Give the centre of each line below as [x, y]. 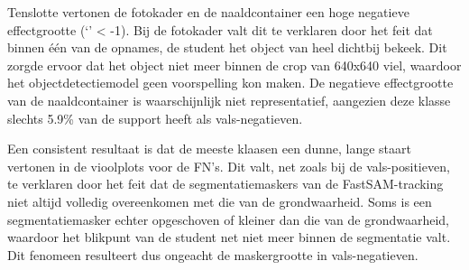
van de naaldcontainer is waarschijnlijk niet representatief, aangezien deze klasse [229, 100]
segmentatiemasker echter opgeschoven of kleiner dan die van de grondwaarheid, [228, 219]
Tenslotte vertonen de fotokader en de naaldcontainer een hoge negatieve [208, 12]
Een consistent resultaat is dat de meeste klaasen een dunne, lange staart [209, 149]
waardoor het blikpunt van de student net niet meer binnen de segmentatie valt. [229, 237]
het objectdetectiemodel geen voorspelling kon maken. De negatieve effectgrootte [230, 83]
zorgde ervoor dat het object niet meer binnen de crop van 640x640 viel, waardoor [234, 65]
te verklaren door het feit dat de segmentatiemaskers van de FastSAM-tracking [225, 184]
